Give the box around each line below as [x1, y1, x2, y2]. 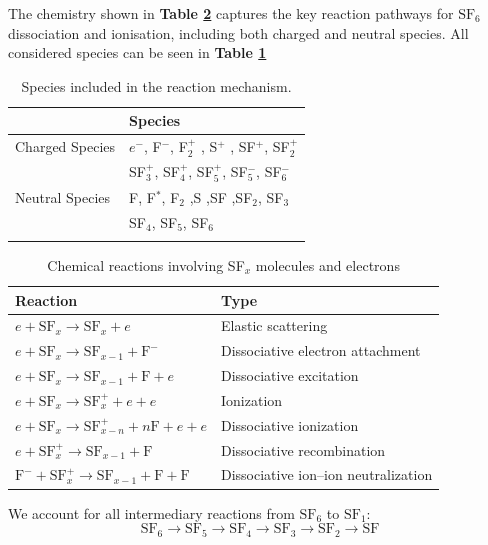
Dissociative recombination [221, 439, 386, 460]
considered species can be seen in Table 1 [8, 42, 267, 63]
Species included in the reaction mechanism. [21, 75, 292, 96]
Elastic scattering [221, 315, 328, 336]
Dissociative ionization [221, 414, 359, 435]
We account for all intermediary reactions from [8, 502, 295, 523]
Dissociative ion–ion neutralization [221, 464, 433, 485]
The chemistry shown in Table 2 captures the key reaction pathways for [8, 3, 454, 23]
